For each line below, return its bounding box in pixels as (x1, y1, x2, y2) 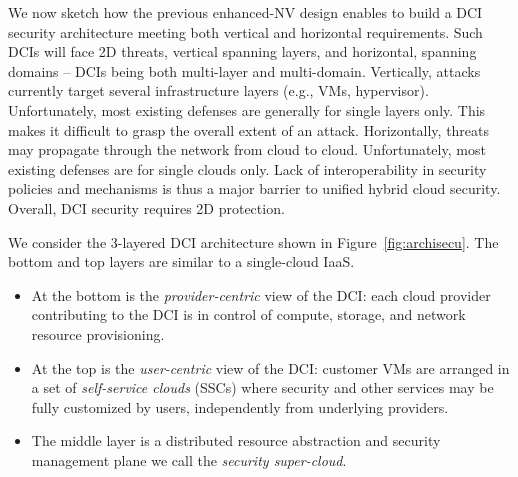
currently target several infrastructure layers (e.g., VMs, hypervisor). (8, 80, 429, 101)
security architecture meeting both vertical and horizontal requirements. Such (8, 21, 483, 42)
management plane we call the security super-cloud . (31, 449, 347, 470)
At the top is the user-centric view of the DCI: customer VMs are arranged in (31, 357, 510, 378)
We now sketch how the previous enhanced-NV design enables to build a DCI (8, 2, 483, 22)
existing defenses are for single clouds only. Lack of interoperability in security (8, 158, 487, 179)
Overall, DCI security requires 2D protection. (8, 197, 285, 218)
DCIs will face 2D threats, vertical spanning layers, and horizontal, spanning (8, 41, 477, 62)
